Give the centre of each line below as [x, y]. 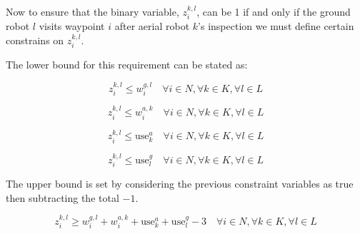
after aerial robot [152, 26]
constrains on [35, 40]
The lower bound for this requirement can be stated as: [127, 65]
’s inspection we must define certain [276, 26]
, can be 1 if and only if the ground [274, 11]
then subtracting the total [62, 197]
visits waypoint [72, 26]
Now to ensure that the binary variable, [92, 11]
